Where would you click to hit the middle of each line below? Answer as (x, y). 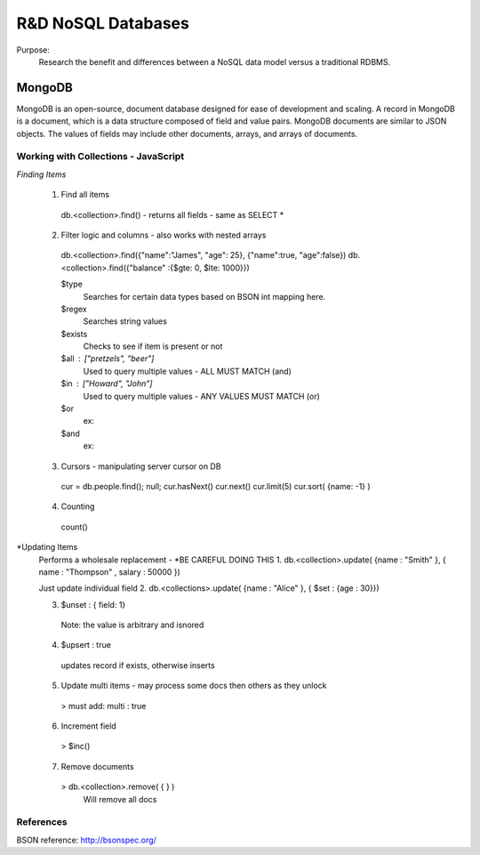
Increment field (89, 726)
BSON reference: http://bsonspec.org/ (87, 840)
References (42, 822)
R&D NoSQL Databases (103, 23)
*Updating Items (47, 547)
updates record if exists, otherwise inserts (138, 665)
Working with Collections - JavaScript (100, 157)
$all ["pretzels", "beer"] (108, 359)
